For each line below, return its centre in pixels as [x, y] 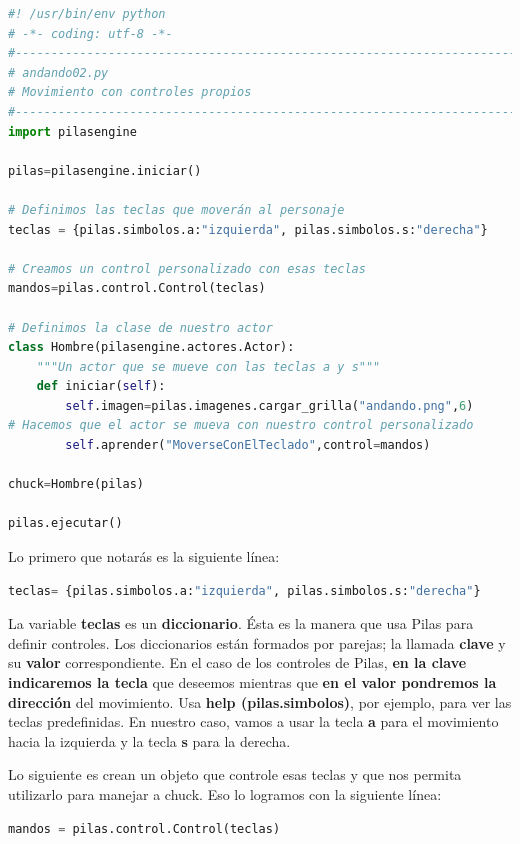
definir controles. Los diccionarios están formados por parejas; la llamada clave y [257, 642]
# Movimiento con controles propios [130, 92]
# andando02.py [58, 72]
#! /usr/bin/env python [87, 14]
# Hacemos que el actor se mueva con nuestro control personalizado [241, 425]
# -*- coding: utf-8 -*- [90, 33]
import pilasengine [72, 131]
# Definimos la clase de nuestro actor [140, 327]
